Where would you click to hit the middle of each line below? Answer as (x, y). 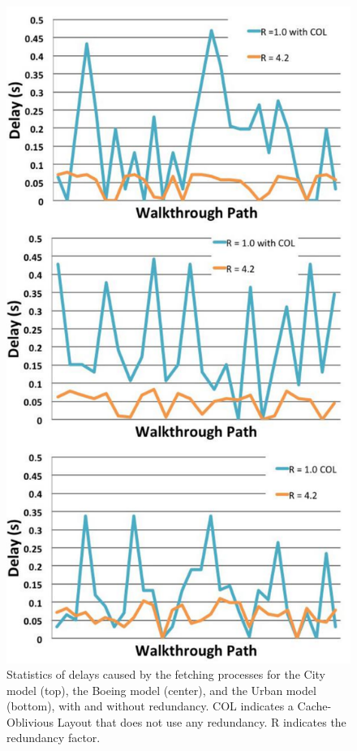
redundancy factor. (54, 738)
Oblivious (30, 721)
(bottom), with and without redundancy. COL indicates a (150, 706)
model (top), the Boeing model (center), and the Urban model (161, 690)
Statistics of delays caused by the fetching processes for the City (166, 674)
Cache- (314, 706)
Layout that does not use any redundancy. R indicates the (202, 721)
